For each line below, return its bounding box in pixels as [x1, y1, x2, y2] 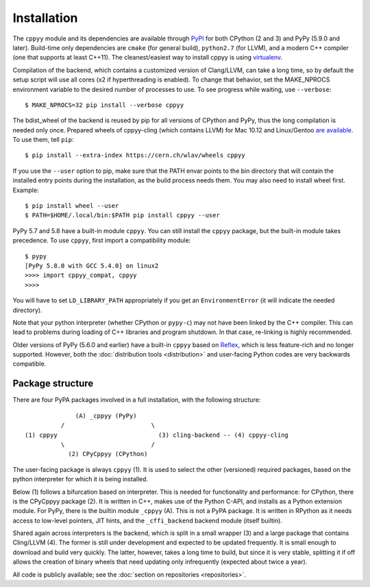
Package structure [12, 378, 94, 390]
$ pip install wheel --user [25, 202, 119, 210]
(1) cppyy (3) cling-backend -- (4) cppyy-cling [25, 431, 289, 439]
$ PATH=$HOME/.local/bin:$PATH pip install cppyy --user [25, 211, 221, 219]
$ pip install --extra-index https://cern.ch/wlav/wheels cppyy [25, 152, 246, 159]
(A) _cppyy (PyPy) [75, 411, 137, 420]
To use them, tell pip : [12, 136, 74, 144]
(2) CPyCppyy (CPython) [68, 450, 148, 458]
